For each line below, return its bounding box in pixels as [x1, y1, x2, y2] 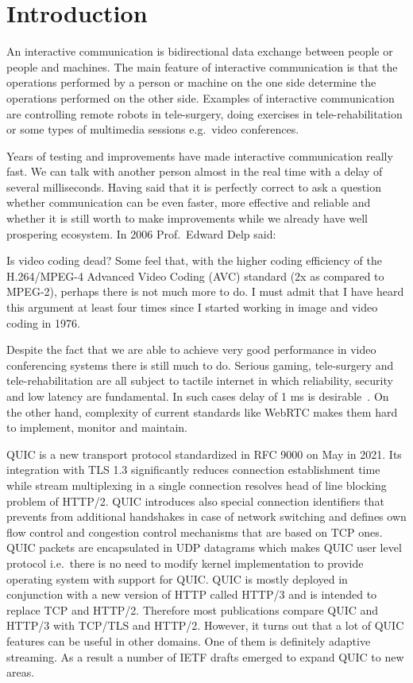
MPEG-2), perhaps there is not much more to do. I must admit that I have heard [6, 283, 404, 300]
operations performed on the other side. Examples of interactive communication [6, 89, 395, 106]
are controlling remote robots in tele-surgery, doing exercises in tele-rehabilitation [6, 105, 403, 122]
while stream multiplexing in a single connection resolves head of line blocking [6, 476, 387, 493]
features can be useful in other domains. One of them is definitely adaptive [6, 632, 371, 649]
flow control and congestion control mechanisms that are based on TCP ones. [6, 523, 383, 540]
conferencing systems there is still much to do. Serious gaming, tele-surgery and [6, 356, 394, 373]
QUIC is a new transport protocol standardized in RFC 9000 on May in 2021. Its [6, 445, 402, 462]
